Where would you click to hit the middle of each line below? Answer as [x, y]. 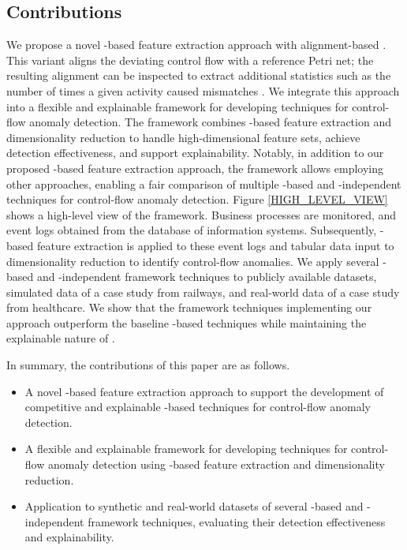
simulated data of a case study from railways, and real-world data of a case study [203, 292]
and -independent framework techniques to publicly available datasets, [207, 277]
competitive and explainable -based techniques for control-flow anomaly [198, 407]
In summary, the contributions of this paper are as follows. [148, 365]
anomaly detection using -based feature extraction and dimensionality [216, 464]
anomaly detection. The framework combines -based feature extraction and [210, 122]
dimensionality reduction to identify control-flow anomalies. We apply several [193, 261]
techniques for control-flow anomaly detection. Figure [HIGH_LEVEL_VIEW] [197, 199]
